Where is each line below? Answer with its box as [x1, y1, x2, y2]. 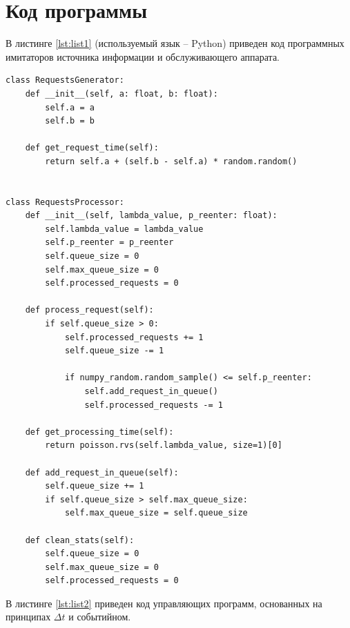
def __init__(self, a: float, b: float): [25, 88, 218, 99]
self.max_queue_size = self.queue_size [64, 508, 248, 518]
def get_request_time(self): [25, 143, 159, 153]
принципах [6, 609, 51, 624]
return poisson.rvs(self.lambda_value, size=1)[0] [45, 440, 282, 451]
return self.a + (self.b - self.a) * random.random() [45, 156, 298, 166]
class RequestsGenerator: [6, 75, 124, 86]
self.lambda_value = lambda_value [45, 224, 204, 234]
